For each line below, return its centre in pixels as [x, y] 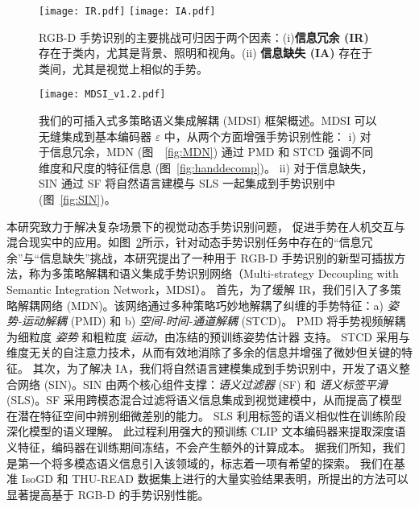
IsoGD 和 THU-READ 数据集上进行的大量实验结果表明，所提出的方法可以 [215, 479]
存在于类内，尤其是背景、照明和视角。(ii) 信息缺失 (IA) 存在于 [206, 53]
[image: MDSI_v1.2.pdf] [102, 95]
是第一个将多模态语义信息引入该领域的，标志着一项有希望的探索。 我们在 [200, 463]
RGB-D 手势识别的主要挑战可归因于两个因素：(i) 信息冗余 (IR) [204, 37]
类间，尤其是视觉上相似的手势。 [123, 68]
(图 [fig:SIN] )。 [77, 199]
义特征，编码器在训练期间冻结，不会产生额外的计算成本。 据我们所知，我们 [206, 446]
